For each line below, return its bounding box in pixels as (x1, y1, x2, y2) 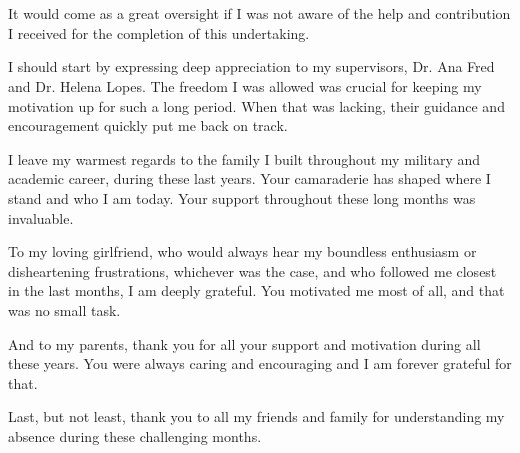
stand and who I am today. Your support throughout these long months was (8, 187, 476, 208)
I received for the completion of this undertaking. (8, 22, 310, 43)
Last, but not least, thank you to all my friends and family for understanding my (8, 406, 505, 427)
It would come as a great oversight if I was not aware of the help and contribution (8, 3, 511, 24)
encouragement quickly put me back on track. (8, 115, 288, 136)
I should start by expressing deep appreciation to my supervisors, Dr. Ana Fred (8, 56, 495, 77)
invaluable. (8, 207, 74, 228)
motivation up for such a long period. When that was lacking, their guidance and (8, 95, 505, 116)
